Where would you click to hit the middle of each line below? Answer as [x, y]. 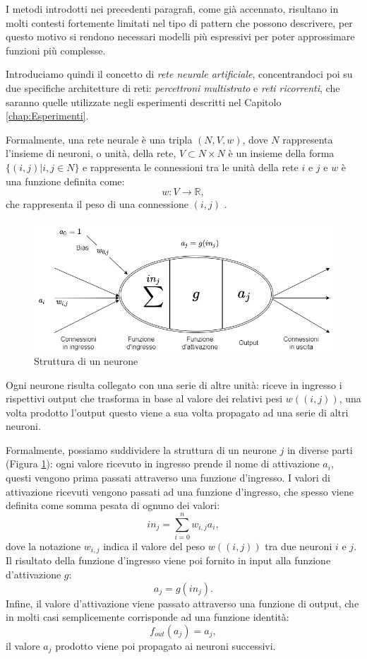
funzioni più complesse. [56, 50]
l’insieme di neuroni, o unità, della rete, [91, 153]
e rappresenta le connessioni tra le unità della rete [191, 167]
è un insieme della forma [281, 153]
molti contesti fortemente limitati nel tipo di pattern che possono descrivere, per [179, 22]
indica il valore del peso [154, 546]
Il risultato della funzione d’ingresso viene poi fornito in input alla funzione [168, 560]
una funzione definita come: [65, 181]
